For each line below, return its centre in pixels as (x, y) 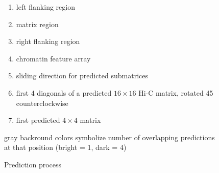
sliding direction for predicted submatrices (82, 75)
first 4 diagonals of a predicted (64, 92)
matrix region (37, 24)
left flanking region (45, 7)
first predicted (38, 120)
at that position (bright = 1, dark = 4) (65, 147)
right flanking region (48, 41)
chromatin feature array (53, 58)
